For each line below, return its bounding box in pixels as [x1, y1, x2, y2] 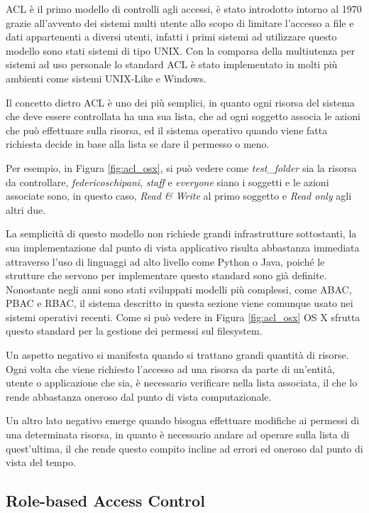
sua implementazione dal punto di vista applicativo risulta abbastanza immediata [6, 239, 360, 254]
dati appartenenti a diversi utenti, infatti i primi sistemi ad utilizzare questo [6, 29, 337, 44]
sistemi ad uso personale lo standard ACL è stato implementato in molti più [6, 57, 338, 72]
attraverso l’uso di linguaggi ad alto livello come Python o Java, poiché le [6, 254, 325, 269]
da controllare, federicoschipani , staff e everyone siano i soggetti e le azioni [6, 174, 329, 189]
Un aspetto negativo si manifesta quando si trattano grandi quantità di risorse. [6, 347, 349, 362]
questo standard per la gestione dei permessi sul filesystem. [6, 323, 263, 338]
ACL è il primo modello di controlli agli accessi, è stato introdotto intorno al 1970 [6, 1, 362, 16]
